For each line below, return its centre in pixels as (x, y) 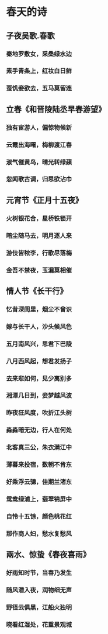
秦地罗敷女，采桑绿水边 (39, 54)
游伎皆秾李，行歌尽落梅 (39, 253)
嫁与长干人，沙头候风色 (39, 326)
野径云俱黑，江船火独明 (39, 607)
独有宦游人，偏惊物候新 (39, 127)
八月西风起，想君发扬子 (39, 361)
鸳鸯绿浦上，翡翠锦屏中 (39, 499)
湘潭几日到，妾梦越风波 (39, 396)
